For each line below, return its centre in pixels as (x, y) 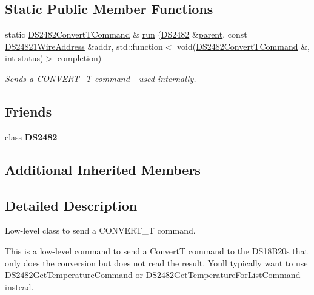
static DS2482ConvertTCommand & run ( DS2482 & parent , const (126, 34)
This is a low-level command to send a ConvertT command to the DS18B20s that (156, 250)
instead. (19, 286)
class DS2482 (31, 136)
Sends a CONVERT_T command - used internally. (101, 78)
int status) (24, 58)
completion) (79, 58)
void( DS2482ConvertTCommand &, (243, 46)
